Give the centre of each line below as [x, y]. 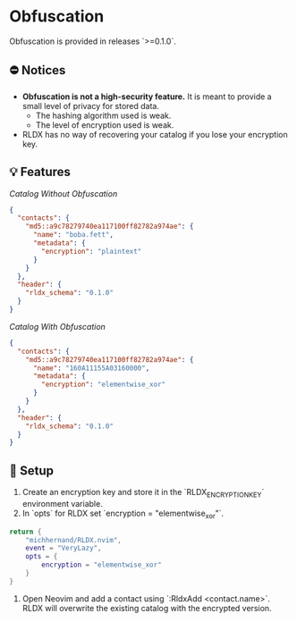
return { [25, 532]
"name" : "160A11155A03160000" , [91, 368]
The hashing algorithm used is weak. [103, 115]
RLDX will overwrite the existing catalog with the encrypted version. [147, 608]
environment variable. [62, 503]
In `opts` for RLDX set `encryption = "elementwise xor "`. [123, 514]
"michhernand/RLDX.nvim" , [74, 540]
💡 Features [40, 172]
